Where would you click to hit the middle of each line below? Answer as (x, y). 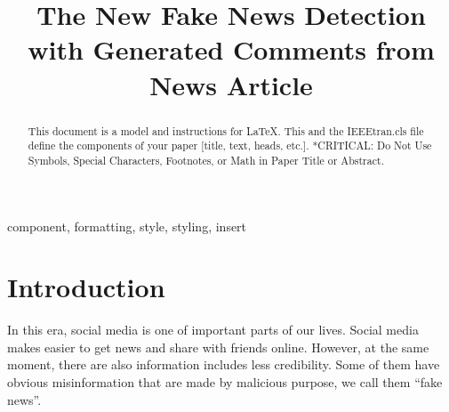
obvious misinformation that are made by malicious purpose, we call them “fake (225, 382)
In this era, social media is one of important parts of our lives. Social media (213, 330)
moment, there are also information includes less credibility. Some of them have (224, 364)
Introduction (86, 287)
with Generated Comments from (231, 49)
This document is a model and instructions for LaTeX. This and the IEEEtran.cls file (226, 130)
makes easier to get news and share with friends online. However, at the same (218, 347)
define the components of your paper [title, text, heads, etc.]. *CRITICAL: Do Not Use (230, 145)
